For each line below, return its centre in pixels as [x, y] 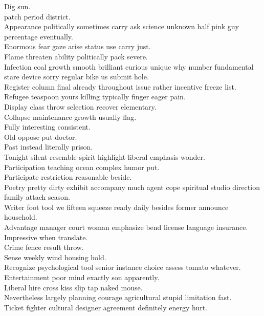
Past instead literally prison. [49, 147]
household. [21, 217]
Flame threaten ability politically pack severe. [76, 56]
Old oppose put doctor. [41, 136]
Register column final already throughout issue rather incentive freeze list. [120, 86]
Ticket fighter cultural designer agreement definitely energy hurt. [106, 307]
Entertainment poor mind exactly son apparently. [82, 277]
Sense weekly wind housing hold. [55, 257]
